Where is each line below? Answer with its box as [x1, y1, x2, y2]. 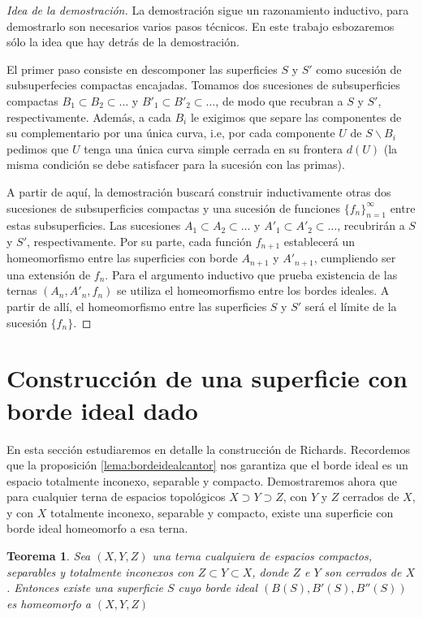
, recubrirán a [337, 217, 405, 234]
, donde [252, 563, 289, 580]
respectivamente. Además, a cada [6, 108, 171, 125]
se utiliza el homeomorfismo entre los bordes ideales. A [116, 282, 390, 299]
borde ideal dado [6, 393, 198, 426]
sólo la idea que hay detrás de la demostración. [6, 33, 240, 50]
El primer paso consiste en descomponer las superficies [6, 60, 278, 77]
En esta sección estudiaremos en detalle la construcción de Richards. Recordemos [6, 440, 411, 457]
